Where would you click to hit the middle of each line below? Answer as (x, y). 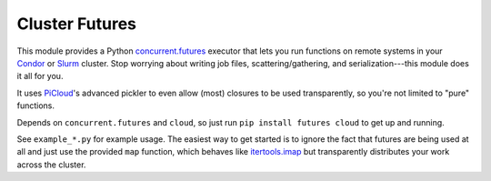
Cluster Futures (76, 24)
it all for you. (40, 76)
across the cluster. (51, 165)
